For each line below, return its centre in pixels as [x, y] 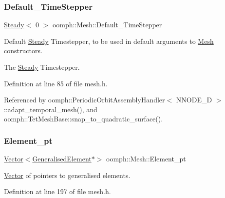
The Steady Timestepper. [42, 67]
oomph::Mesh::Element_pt [146, 159]
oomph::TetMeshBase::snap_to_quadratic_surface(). [84, 119]
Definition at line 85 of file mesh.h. [56, 83]
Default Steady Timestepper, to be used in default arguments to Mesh [109, 41]
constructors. [23, 50]
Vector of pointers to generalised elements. [67, 175]
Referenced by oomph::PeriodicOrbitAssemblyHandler [84, 100]
